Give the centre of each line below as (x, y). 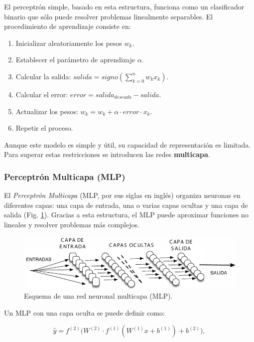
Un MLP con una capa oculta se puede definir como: (84, 312)
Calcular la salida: (43, 76)
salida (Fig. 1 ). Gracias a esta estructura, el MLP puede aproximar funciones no (126, 215)
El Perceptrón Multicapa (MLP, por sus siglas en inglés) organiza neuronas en (122, 195)
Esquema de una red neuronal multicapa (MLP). (98, 295)
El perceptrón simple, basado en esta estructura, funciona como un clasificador (124, 6)
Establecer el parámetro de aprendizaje (75, 60)
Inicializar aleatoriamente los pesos (69, 43)
